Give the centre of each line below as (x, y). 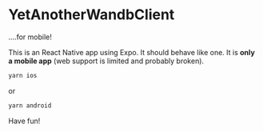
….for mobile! (30, 37)
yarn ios (23, 75)
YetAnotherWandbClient (92, 15)
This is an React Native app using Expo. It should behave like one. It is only (132, 52)
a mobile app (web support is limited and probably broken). (106, 61)
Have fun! (24, 121)
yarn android (30, 106)
